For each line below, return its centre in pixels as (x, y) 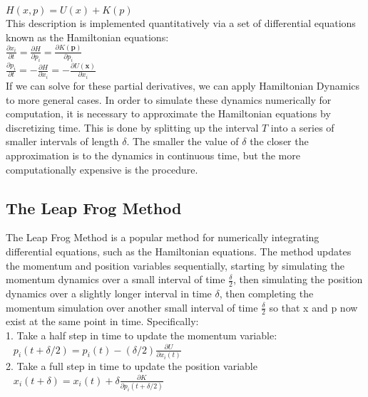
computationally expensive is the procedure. (102, 169)
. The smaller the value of (183, 141)
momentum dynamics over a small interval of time (116, 279)
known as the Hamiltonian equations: (87, 37)
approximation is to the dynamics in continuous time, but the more (153, 155)
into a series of (302, 127)
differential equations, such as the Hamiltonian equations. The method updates (179, 251)
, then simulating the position (298, 279)
